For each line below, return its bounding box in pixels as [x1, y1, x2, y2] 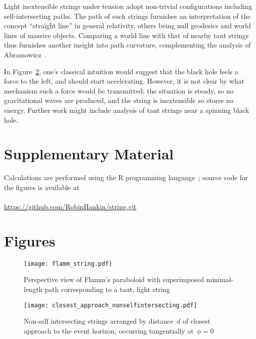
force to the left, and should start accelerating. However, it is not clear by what [4, 76, 245, 86]
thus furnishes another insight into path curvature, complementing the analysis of [4, 40, 251, 50]
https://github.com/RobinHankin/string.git [4, 201, 137, 212]
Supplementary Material [4, 144, 174, 164]
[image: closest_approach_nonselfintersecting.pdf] [24, 301, 197, 309]
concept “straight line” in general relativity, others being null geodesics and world [4, 20, 251, 31]
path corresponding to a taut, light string [44, 284, 170, 294]
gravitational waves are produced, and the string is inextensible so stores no [4, 95, 234, 105]
